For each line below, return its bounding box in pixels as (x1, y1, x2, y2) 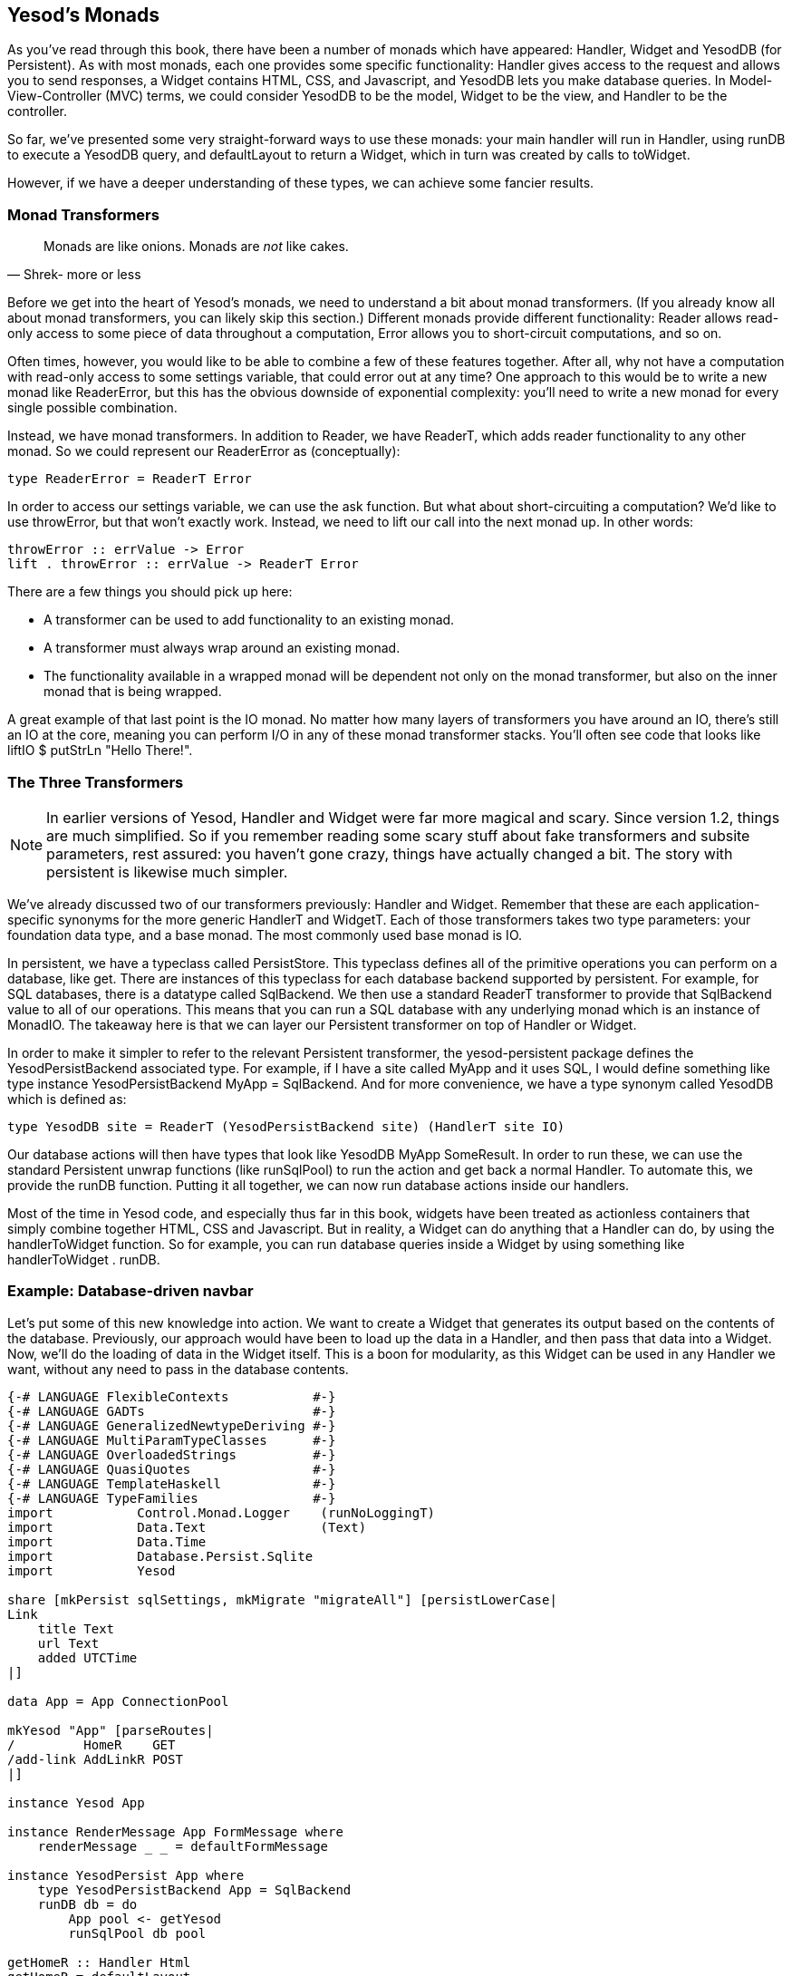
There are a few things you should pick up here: (7, 584, 293, 600)
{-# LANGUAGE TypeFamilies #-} (7, 1490, 336, 1506)
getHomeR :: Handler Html (7, 1954, 191, 1970)
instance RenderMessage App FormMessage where (7, 1824, 343, 1839)
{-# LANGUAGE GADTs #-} (7, 1403, 336, 1419)
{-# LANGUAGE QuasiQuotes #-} (7, 1461, 336, 1477)
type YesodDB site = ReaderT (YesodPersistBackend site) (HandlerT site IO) (7, 1119, 565, 1134)
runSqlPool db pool (68, 1925, 207, 1941)
